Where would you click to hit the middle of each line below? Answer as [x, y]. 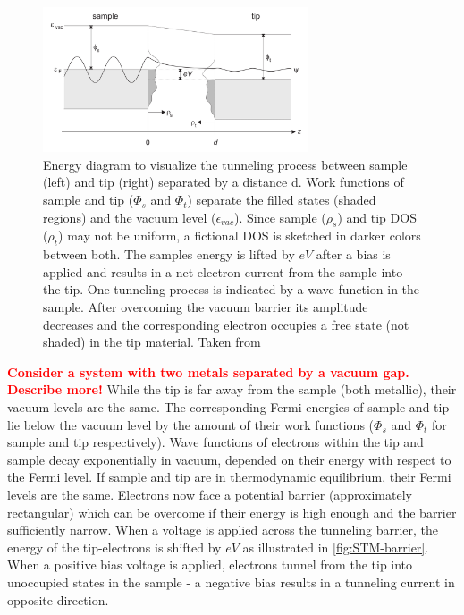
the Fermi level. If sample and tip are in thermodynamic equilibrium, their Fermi [229, 477]
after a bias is [353, 254]
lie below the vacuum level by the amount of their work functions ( [191, 424]
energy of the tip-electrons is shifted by [114, 547]
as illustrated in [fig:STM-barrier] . [336, 547]
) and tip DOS [377, 217]
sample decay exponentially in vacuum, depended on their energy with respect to [229, 459]
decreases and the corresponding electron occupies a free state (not [226, 324]
